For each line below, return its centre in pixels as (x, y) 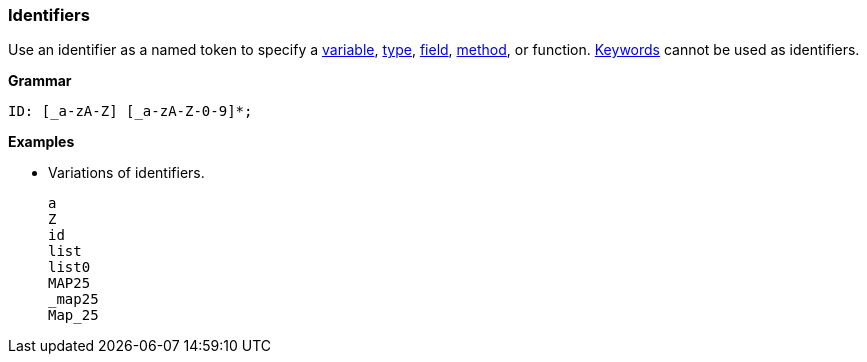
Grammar (40, 81)
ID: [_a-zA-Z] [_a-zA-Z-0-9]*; (130, 111)
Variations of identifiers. (126, 173)
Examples (41, 142)
